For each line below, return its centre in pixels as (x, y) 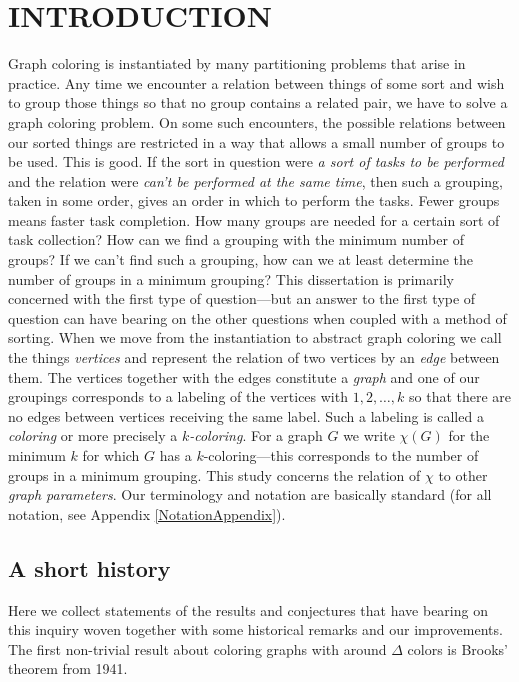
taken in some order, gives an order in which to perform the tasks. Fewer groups (254, 200)
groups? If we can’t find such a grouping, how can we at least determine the (241, 259)
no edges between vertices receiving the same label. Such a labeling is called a (246, 415)
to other (463, 474)
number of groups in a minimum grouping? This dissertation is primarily (231, 278)
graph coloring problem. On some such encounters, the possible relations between (257, 121)
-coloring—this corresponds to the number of (341, 455)
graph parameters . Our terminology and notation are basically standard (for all (250, 494)
